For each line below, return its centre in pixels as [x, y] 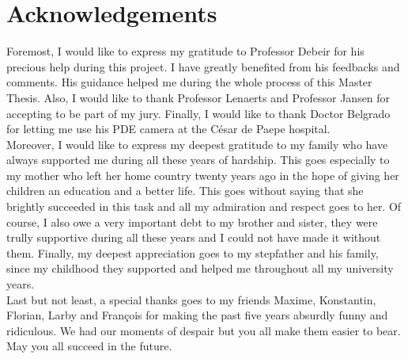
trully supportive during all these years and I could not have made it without [194, 237]
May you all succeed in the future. [89, 346]
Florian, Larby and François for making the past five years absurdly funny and [197, 315]
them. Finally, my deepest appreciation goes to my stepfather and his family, [193, 252]
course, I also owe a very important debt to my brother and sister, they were [192, 222]
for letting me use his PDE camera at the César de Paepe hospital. [168, 129]
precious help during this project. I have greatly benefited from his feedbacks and [203, 66]
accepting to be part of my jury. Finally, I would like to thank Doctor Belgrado [198, 113]
